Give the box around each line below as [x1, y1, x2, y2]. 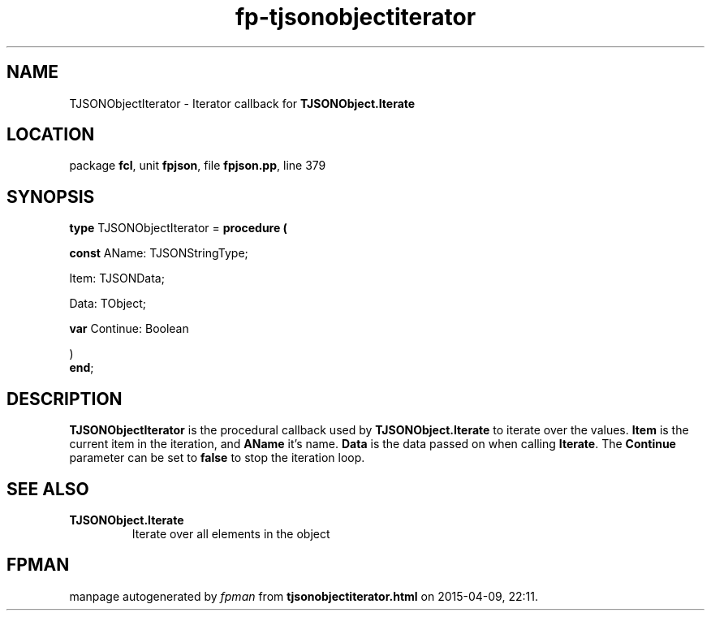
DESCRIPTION [6, 388, 123, 409]
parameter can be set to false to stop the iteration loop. [69, 451, 365, 465]
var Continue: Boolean [69, 321, 189, 336]
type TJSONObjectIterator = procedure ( [69, 221, 287, 235]
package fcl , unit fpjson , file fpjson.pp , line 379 [69, 158, 326, 173]
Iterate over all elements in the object [131, 526, 330, 541]
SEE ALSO [6, 478, 89, 499]
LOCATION [6, 124, 95, 145]
